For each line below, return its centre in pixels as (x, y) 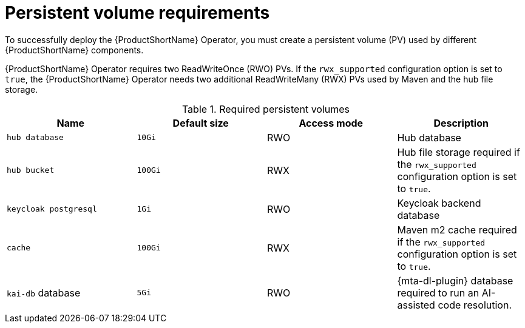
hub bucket (31, 170)
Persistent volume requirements (137, 13)
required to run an (438, 293)
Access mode (331, 123)
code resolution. (475, 305)
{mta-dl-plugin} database (455, 280)
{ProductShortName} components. (74, 50)
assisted (416, 305)
